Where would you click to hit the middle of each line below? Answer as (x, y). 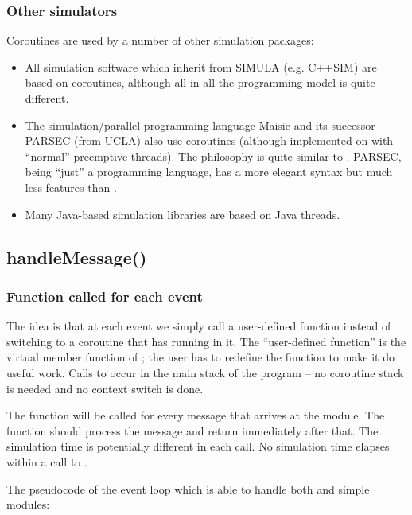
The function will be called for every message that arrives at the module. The (196, 415)
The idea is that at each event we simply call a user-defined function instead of (199, 326)
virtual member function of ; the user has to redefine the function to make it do (200, 357)
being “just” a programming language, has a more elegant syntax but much (209, 172)
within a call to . (47, 461)
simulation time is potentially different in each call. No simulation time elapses (198, 446)
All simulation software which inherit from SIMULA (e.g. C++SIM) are (201, 66)
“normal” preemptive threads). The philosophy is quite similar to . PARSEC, (213, 156)
